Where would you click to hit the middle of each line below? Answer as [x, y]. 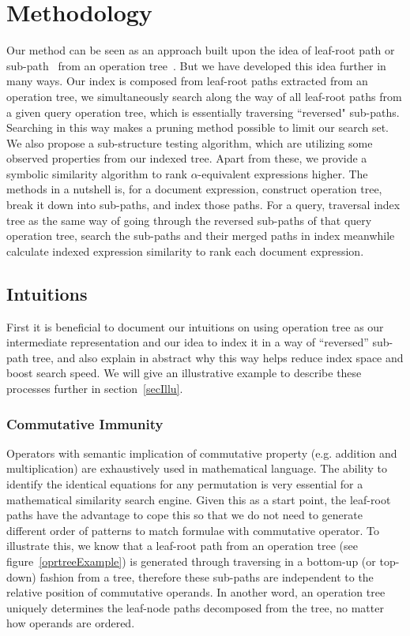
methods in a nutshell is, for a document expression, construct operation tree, [194, 189]
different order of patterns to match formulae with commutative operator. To [193, 530]
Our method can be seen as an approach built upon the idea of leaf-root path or [201, 50]
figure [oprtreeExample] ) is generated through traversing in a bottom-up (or [191, 561]
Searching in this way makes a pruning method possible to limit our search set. [197, 127]
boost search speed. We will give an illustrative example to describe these [184, 373]
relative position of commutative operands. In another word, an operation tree [196, 592]
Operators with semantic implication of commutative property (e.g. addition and [202, 453]
